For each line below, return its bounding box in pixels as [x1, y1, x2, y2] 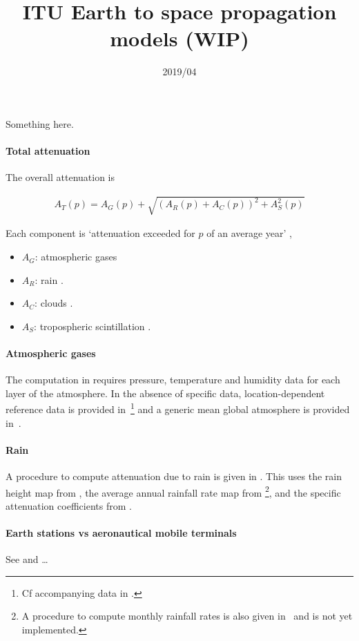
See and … [6, 552, 48, 566]
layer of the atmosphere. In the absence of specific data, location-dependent [6, 385, 325, 400]
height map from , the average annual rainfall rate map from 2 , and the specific [6, 483, 341, 499]
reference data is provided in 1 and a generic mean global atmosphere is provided [6, 400, 350, 417]
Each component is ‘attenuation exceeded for [6, 226, 195, 240]
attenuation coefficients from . [6, 498, 132, 513]
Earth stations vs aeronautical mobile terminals [6, 526, 237, 540]
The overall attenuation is [6, 170, 115, 184]
